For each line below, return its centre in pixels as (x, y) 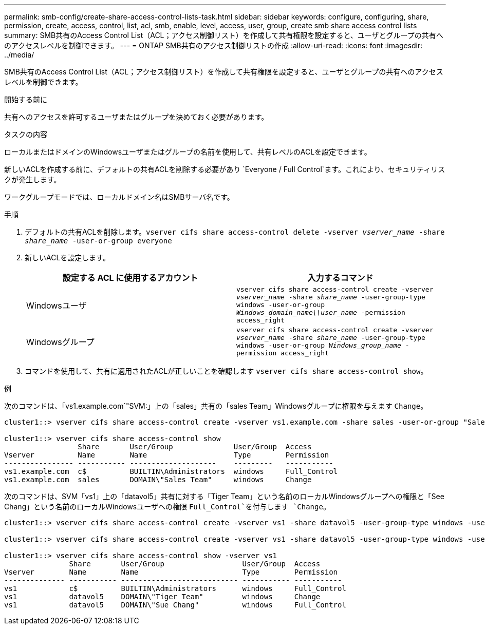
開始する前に (26, 99)
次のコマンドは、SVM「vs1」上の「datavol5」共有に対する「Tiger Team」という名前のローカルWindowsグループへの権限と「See (224, 496)
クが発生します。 (33, 179)
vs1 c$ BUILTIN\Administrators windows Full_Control (175, 588)
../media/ (19, 55)
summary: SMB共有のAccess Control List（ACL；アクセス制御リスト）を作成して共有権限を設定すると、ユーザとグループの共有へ (224, 35)
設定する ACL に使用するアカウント (130, 278)
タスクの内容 (26, 134)
